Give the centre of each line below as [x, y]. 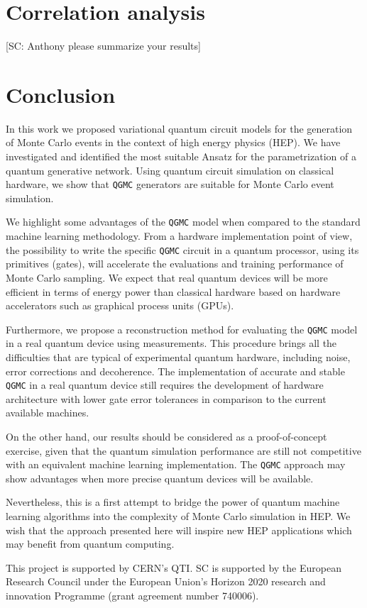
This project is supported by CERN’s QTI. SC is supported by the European [174, 567]
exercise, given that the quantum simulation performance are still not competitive [183, 450]
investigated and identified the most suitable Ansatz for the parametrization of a [181, 156]
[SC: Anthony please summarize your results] [103, 46]
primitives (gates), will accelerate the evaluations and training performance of [175, 264]
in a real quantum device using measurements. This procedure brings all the [171, 343]
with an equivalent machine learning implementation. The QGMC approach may [176, 464]
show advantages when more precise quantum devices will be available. [160, 478]
